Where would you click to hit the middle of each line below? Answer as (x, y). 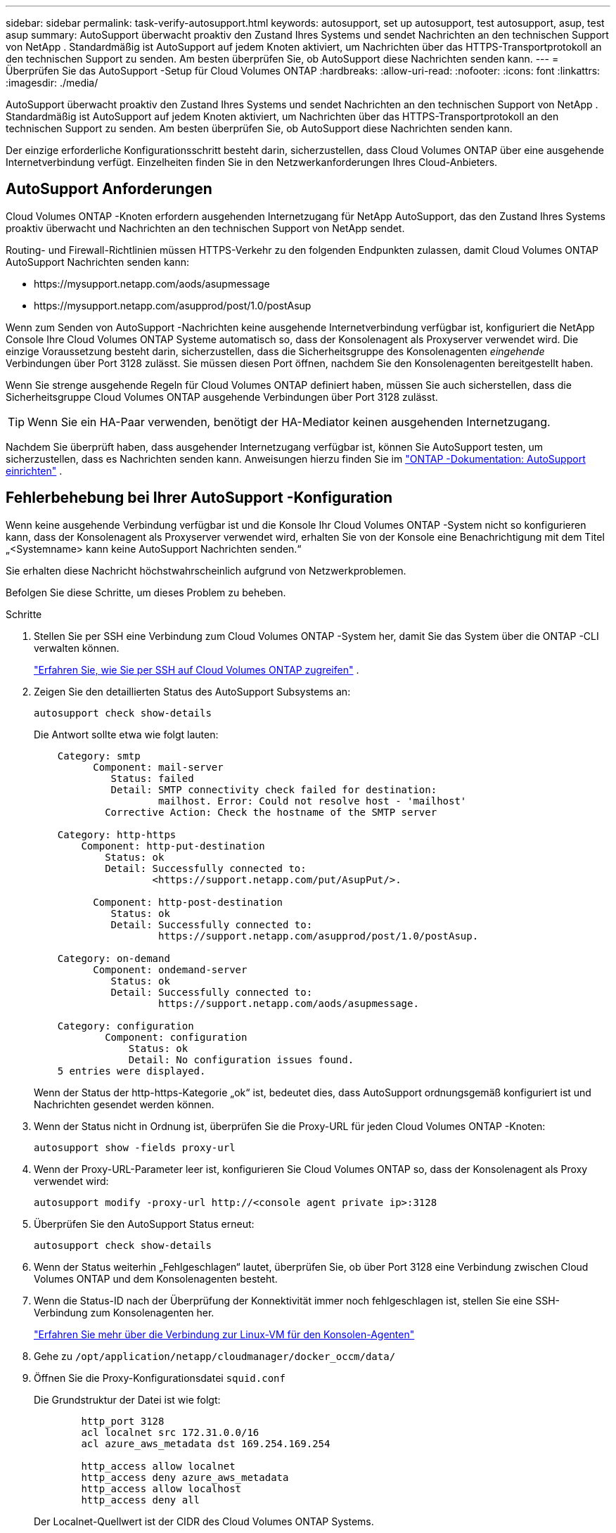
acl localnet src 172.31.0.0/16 (170, 1432)
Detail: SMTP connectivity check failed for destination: (274, 789)
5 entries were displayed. (131, 1071)
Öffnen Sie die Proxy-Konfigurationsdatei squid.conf (160, 1378)
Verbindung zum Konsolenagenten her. (124, 1312)
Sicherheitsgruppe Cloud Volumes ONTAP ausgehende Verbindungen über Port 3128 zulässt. (222, 397)
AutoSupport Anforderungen (109, 189)
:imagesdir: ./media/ (52, 83)
